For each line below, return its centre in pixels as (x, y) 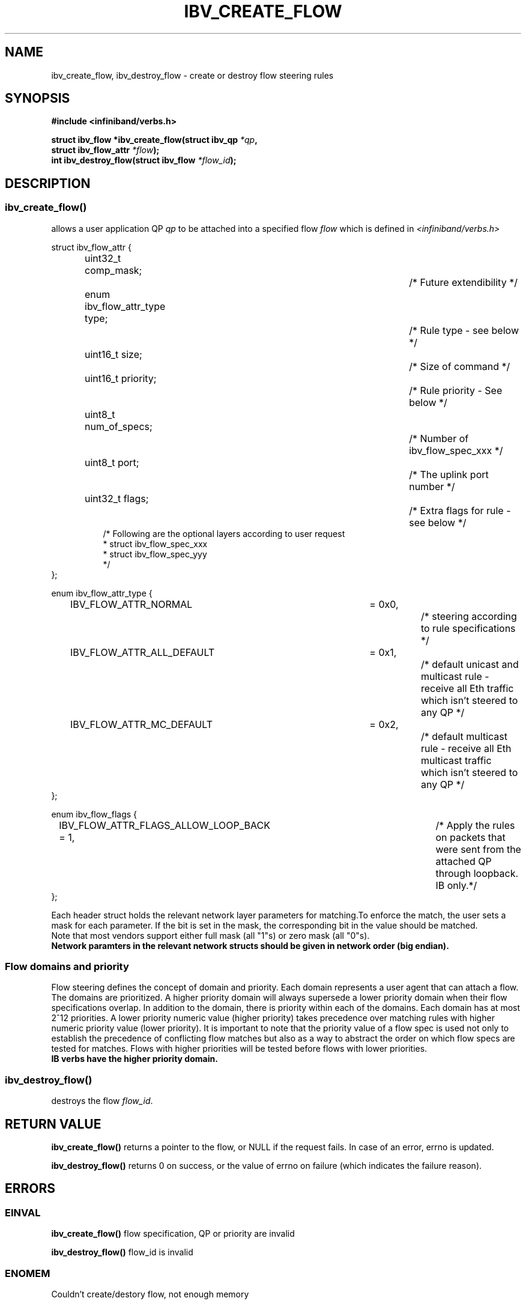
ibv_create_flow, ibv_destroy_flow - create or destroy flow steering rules (192, 75)
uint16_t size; (113, 354)
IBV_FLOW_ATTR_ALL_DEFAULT (143, 652)
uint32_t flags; (117, 498)
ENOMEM (28, 1273)
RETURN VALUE (53, 1124)
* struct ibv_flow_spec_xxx (155, 544)
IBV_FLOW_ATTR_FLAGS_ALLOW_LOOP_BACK (165, 825)
